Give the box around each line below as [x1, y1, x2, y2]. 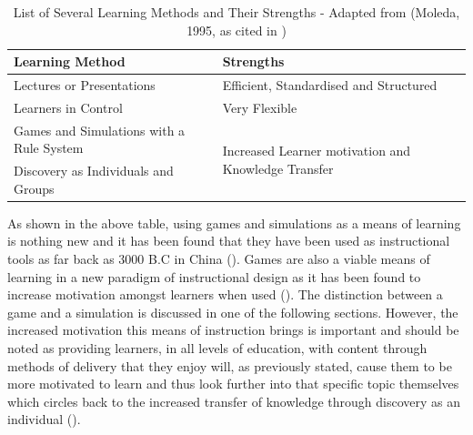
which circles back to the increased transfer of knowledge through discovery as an [7, 391, 460, 410]
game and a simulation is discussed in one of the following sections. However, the [7, 302, 458, 321]
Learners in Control [14, 97, 123, 116]
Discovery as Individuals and [14, 161, 174, 180]
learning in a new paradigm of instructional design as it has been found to [7, 267, 421, 286]
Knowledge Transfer [222, 158, 334, 177]
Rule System [14, 138, 84, 157]
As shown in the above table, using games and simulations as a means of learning [7, 213, 461, 232]
